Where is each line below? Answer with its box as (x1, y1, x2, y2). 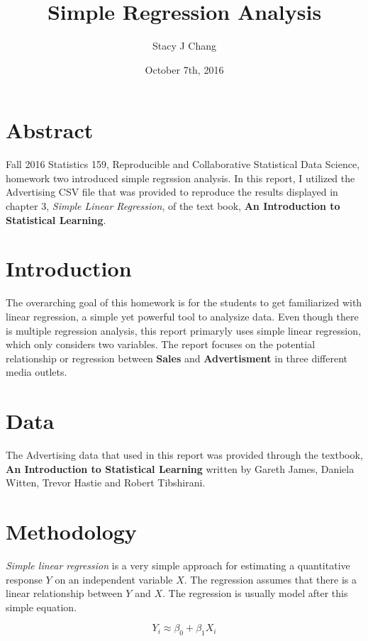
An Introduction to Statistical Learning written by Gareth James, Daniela (6, 461, 355, 476)
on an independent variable (55, 572, 173, 586)
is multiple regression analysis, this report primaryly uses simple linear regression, (6, 323, 361, 338)
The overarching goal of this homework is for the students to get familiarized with (6, 295, 362, 310)
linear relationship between (6, 586, 123, 601)
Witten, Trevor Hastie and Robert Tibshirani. (6, 475, 206, 490)
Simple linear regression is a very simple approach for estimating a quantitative (6, 557, 350, 572)
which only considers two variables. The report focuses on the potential (6, 337, 316, 352)
